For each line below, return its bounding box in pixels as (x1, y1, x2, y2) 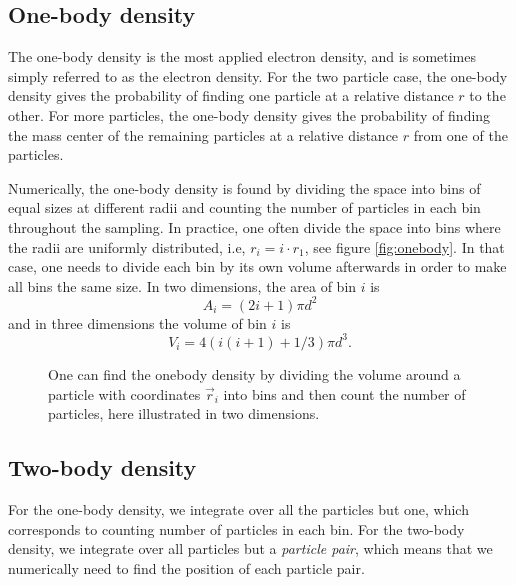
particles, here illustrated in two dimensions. (48, 403, 320, 424)
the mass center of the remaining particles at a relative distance (8, 124, 399, 145)
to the (469, 85, 506, 106)
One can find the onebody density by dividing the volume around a (48, 363, 461, 384)
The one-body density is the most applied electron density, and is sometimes (8, 46, 476, 67)
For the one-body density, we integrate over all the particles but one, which (8, 498, 469, 519)
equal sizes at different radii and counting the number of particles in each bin (8, 197, 481, 218)
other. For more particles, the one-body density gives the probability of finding (8, 104, 491, 125)
